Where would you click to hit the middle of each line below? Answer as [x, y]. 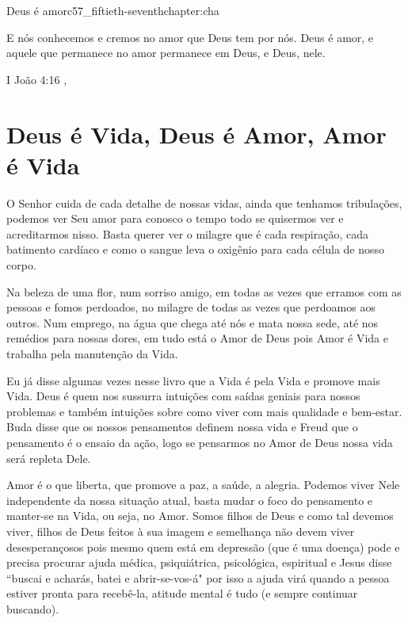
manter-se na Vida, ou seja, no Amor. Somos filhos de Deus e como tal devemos [200, 516]
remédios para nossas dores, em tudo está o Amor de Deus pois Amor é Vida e [197, 338]
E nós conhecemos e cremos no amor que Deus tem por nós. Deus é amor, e [190, 37]
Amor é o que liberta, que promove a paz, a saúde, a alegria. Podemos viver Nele [203, 485]
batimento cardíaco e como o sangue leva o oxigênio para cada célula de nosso [196, 249]
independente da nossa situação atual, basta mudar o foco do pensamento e [190, 500]
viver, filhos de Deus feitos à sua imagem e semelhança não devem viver [181, 531]
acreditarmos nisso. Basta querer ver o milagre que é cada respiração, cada [188, 233]
